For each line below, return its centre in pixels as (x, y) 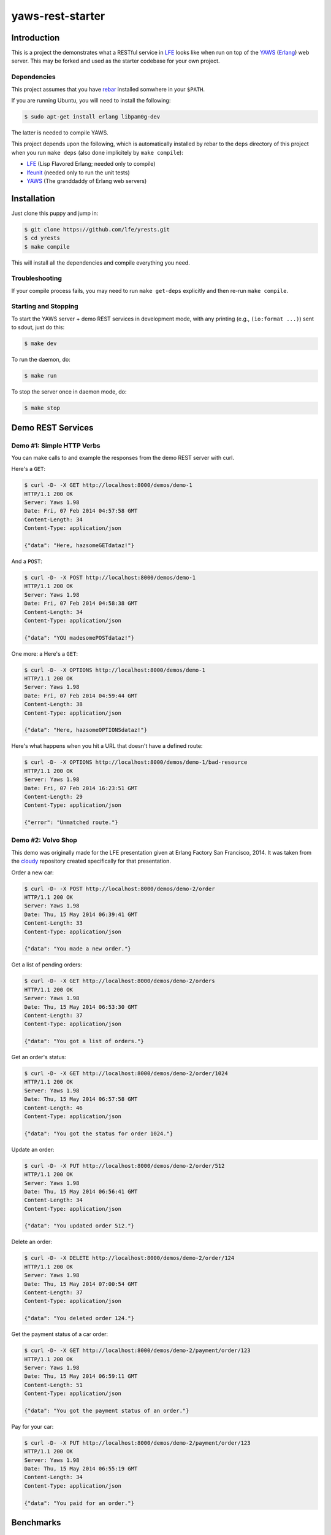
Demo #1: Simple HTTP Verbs (56, 445)
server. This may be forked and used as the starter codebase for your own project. (116, 61)
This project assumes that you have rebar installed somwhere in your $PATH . (108, 89)
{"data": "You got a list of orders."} (84, 1041)
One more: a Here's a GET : (44, 653)
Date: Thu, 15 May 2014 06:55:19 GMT (81, 1469)
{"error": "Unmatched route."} (71, 822)
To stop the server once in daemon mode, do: (69, 392)
